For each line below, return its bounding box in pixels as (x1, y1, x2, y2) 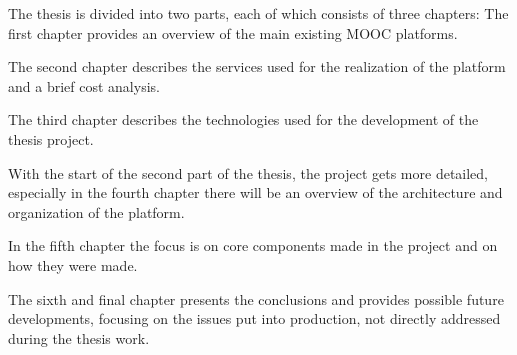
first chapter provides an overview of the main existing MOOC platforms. (8, 22, 458, 43)
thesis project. (8, 128, 94, 149)
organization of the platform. (8, 201, 185, 222)
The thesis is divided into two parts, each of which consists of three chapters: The (8, 3, 509, 23)
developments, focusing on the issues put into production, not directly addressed (8, 308, 501, 329)
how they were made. (8, 254, 138, 275)
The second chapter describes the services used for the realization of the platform (8, 56, 506, 77)
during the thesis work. (8, 327, 150, 348)
